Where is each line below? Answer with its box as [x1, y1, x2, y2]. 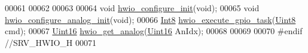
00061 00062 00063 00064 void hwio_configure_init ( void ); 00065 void [5, 2, 260, 14]
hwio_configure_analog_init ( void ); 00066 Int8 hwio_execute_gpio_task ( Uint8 [5, 13, 296, 25]
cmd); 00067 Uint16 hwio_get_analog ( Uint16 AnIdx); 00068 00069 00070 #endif [5, 25, 303, 37]
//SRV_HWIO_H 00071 [5, 36, 97, 48]
